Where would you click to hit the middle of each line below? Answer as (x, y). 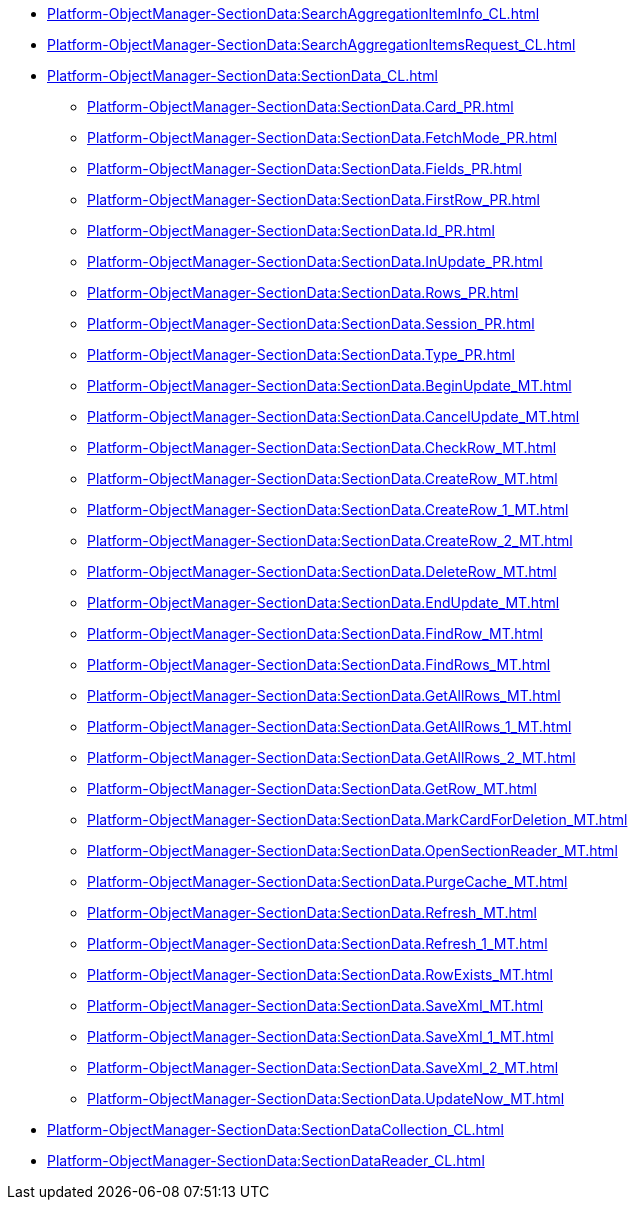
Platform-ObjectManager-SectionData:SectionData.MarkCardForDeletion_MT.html (357, 819)
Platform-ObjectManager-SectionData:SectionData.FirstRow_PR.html (313, 199)
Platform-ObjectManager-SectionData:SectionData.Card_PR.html (300, 106)
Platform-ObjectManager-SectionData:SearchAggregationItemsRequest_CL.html (311, 44)
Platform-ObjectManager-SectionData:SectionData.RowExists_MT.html (320, 974)
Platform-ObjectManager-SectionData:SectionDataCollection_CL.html (276, 1129)
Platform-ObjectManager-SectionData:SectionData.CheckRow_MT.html (322, 447)
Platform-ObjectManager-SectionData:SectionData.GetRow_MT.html (312, 788)
